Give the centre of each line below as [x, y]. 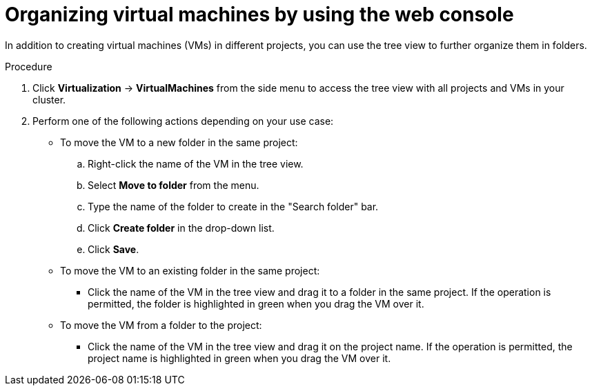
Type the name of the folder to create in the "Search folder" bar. [233, 206]
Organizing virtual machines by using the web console [259, 14]
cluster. [49, 99]
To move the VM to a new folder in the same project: [179, 142]
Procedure [29, 66]
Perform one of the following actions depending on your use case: [183, 121]
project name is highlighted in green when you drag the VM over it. [239, 358]
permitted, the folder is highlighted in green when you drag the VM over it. [256, 303]
